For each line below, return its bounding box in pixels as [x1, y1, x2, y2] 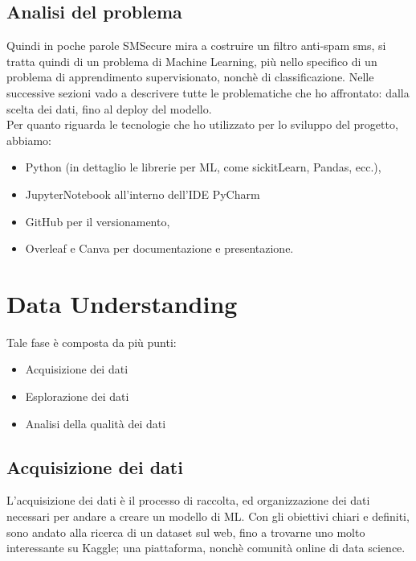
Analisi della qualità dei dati [25, 415, 166, 431]
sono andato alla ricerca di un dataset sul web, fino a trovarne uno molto [6, 523, 365, 540]
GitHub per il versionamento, [25, 212, 170, 229]
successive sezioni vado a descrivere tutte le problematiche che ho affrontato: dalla [6, 84, 410, 101]
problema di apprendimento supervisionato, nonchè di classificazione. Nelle [6, 68, 374, 85]
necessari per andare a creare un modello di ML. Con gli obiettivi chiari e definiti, [6, 508, 410, 525]
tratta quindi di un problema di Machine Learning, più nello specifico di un [6, 52, 377, 69]
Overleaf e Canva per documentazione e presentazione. [25, 240, 294, 257]
